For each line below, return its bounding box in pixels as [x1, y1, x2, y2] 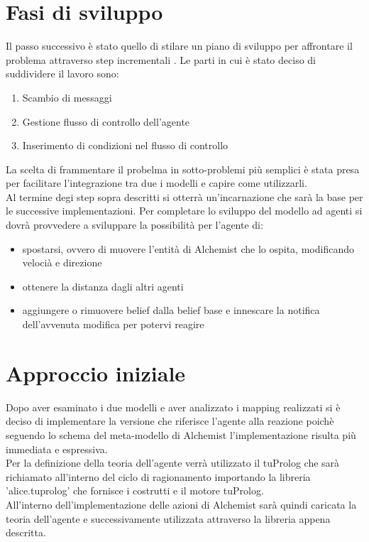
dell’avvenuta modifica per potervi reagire [22, 317, 204, 332]
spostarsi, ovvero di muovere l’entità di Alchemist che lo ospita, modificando [22, 241, 354, 256]
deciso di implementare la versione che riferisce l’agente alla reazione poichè [6, 413, 334, 428]
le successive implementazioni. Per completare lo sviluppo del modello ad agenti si [6, 203, 363, 218]
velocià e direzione [22, 255, 102, 270]
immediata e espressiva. [6, 441, 108, 456]
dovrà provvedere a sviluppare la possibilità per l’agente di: [6, 217, 263, 232]
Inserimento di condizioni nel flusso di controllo [22, 138, 228, 153]
